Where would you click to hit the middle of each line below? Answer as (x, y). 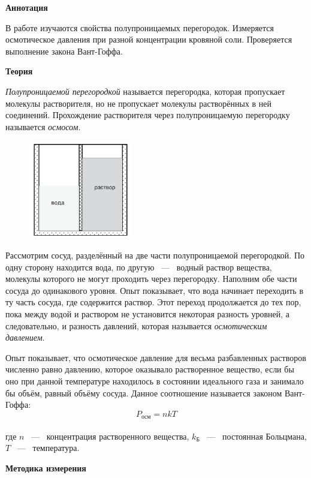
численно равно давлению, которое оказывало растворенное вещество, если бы (150, 369)
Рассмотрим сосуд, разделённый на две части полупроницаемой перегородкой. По (155, 255)
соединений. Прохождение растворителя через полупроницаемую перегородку (148, 115)
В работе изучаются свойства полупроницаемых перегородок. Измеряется (140, 27)
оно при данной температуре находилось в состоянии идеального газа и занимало (155, 381)
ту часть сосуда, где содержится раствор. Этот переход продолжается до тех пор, (153, 302)
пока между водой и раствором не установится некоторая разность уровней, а (148, 314)
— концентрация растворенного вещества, (110, 436)
